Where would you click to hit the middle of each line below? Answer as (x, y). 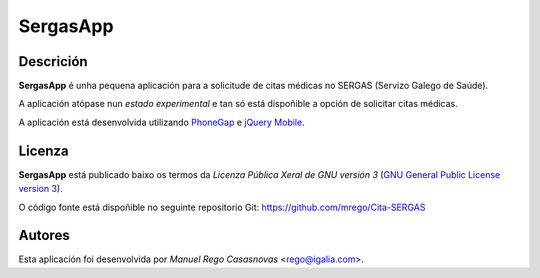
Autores (44, 235)
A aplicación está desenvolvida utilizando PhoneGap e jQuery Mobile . (161, 122)
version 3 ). (41, 189)
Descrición (53, 61)
